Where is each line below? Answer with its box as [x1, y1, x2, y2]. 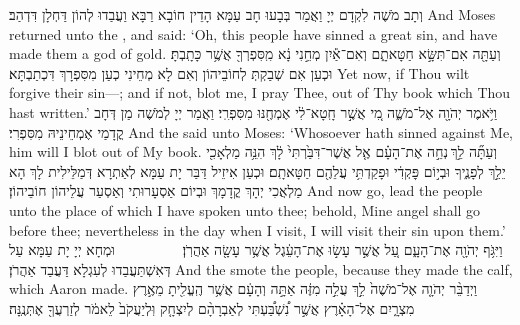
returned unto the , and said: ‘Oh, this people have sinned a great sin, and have [9, 23, 498, 44]
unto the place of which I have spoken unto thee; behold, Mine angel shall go [9, 199, 481, 220]
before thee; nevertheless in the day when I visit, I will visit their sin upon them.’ [9, 219, 506, 240]
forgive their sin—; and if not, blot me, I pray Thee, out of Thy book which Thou [9, 82, 511, 103]
